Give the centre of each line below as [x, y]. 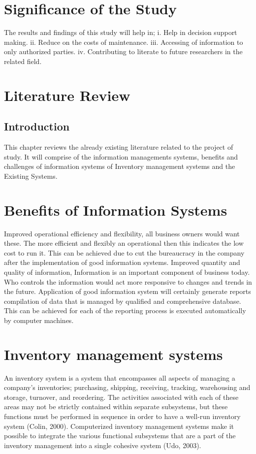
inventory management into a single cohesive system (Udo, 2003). [103, 445]
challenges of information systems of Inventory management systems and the [120, 166]
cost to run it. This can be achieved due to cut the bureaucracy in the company [124, 252]
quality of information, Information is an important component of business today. [127, 272]
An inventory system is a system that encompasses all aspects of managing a [120, 377]
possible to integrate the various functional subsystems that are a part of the [120, 436]
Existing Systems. [31, 176]
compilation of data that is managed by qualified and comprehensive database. [123, 301]
